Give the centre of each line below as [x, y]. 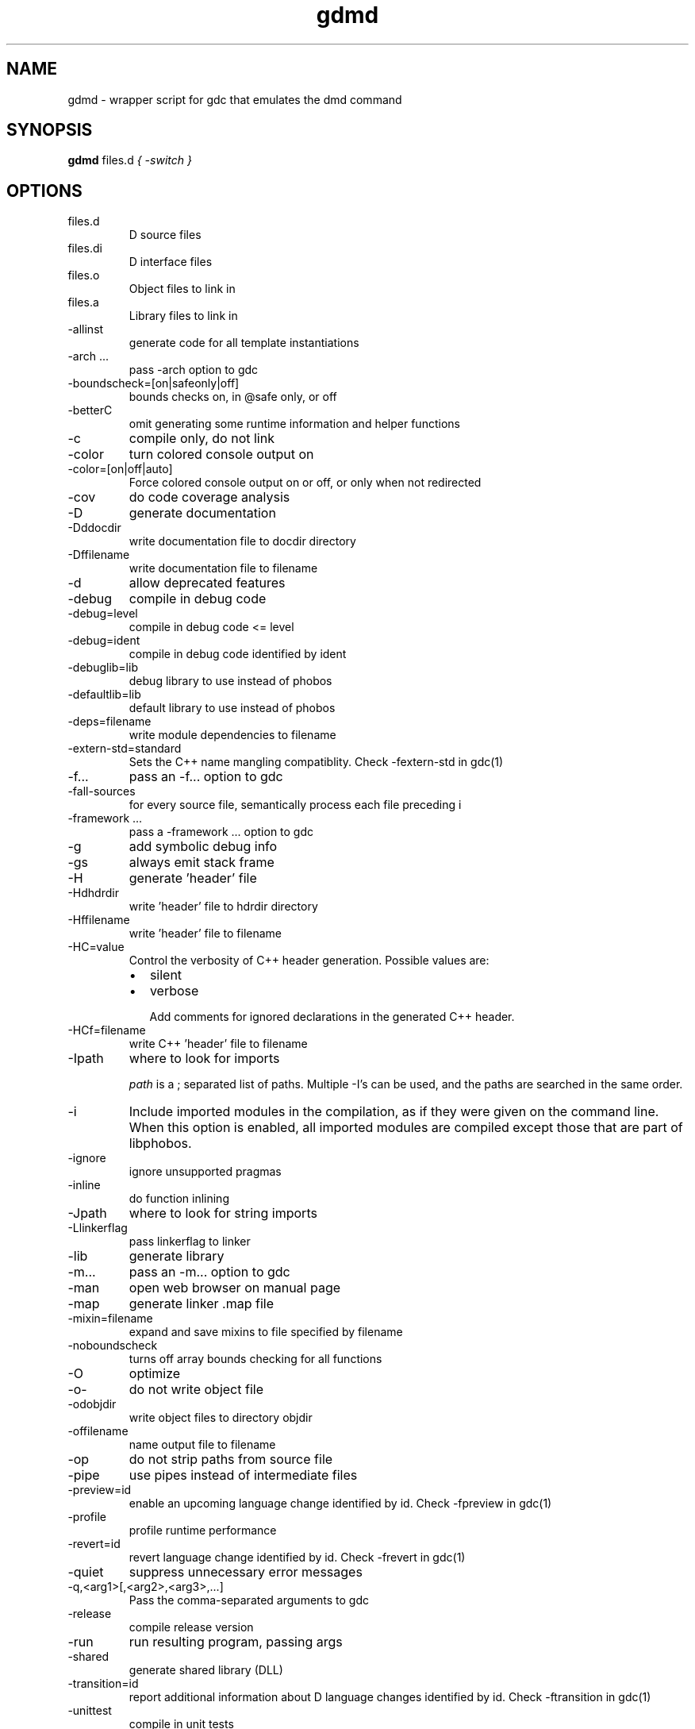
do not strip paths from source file [231, 1459]
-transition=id [103, 1684]
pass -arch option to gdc [194, 370]
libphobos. [160, 1144]
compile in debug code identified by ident [238, 654]
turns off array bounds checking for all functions [255, 1359]
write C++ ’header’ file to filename [218, 1044]
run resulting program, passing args [236, 1642]
